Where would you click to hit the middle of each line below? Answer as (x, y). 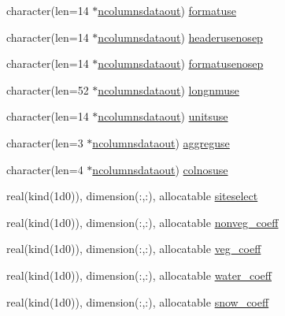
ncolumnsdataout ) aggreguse (161, 142)
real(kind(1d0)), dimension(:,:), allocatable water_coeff (139, 275)
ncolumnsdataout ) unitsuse (163, 116)
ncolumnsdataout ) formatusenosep (181, 63)
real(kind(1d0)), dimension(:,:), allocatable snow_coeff (138, 301)
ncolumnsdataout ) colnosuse (160, 169)
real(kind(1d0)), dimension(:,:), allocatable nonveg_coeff (142, 222)
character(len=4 (45, 169)
